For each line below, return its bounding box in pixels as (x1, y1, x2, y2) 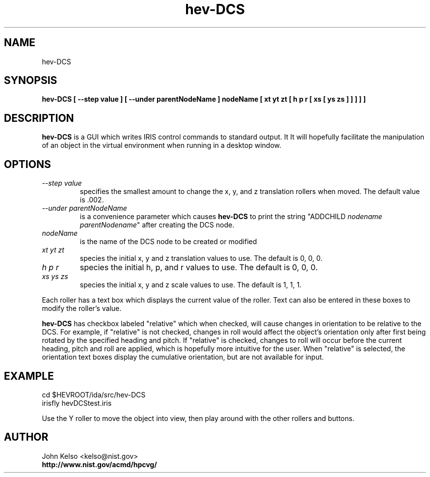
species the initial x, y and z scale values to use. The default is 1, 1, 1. (80, 281, 302, 289)
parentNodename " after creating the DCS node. (80, 221, 235, 229)
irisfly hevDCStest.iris (42, 398, 112, 407)
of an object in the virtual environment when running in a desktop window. (42, 141, 281, 150)
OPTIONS (4, 158, 51, 170)
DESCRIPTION (4, 112, 74, 124)
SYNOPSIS (4, 74, 57, 87)
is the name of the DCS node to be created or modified (80, 237, 257, 246)
